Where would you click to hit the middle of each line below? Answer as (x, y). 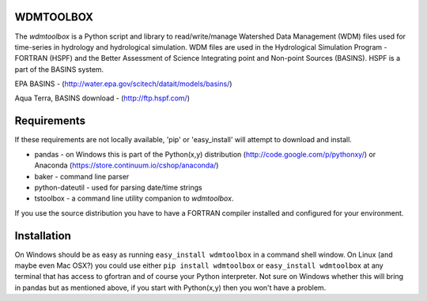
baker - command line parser (82, 176)
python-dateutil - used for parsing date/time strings (118, 187)
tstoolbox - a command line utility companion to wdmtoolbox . (134, 198)
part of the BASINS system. (59, 69)
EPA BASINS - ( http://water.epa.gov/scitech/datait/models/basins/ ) (123, 84)
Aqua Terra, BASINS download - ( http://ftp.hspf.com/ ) (102, 98)
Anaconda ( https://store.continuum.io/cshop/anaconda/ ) (127, 165)
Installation (43, 236)
